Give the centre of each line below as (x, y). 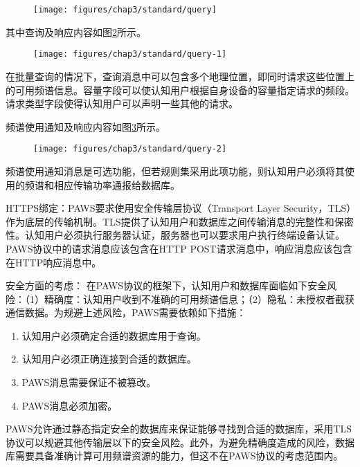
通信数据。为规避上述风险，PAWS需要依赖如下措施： (126, 312)
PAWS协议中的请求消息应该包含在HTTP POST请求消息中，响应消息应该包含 (179, 248)
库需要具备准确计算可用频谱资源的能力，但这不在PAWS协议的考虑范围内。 (174, 456)
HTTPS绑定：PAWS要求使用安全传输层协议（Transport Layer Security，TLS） (179, 208)
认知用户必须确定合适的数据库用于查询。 (114, 335)
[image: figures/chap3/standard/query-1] (130, 54)
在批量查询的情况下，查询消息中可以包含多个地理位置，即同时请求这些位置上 (180, 76)
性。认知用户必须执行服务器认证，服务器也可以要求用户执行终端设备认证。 (175, 235)
